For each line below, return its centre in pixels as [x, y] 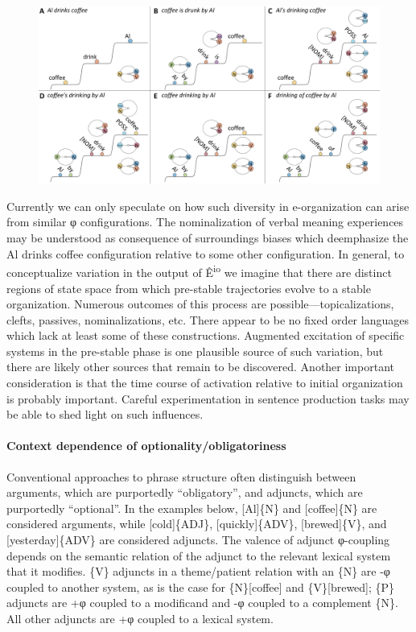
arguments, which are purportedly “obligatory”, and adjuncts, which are [185, 492]
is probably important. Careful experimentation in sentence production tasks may [208, 398]
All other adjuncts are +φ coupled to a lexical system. [140, 618]
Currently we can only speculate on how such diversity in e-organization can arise [208, 206]
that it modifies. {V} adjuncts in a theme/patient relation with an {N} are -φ [198, 571]
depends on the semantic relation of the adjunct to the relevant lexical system [199, 555]
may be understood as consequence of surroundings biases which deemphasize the [208, 238]
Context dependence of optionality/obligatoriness [146, 446]
